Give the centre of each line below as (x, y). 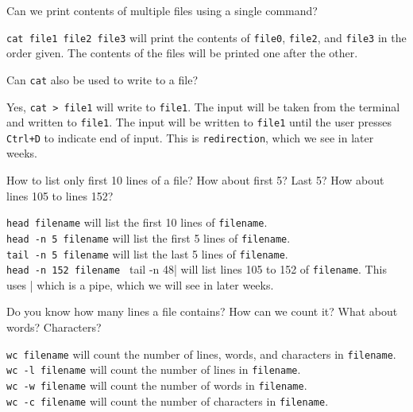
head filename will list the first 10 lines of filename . (137, 222)
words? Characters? (54, 327)
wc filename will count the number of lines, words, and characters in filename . (201, 354)
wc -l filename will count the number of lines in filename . (154, 369)
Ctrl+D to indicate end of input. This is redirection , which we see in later (190, 137)
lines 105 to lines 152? (60, 195)
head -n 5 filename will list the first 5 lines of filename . (149, 237)
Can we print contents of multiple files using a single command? (162, 10)
